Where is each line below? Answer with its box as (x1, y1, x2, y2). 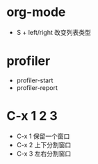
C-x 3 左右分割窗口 (16, 149, 72, 158)
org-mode (6, 4, 66, 20)
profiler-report (16, 83, 58, 91)
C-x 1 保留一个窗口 (16, 132, 70, 140)
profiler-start (16, 76, 54, 84)
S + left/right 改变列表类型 (16, 28, 91, 36)
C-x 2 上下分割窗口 (16, 140, 72, 149)
